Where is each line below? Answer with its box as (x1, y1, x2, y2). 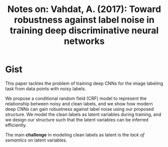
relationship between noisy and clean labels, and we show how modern (5, 100, 153, 106)
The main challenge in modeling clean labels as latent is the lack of (5, 131, 144, 137)
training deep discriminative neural (10, 25, 159, 36)
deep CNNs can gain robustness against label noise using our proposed (5, 106, 154, 112)
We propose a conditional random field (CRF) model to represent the (5, 95, 147, 101)
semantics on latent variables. (5, 137, 68, 143)
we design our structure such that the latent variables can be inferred (5, 116, 149, 122)
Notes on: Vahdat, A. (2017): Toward (7, 4, 161, 15)
